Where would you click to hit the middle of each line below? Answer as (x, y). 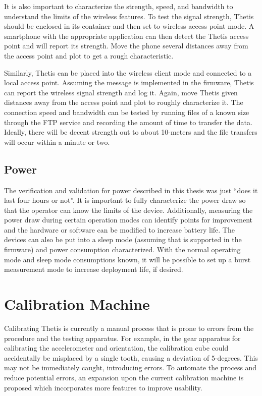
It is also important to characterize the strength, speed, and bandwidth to (119, 6)
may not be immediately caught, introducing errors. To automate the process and (130, 367)
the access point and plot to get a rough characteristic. (89, 55)
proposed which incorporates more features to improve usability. (103, 387)
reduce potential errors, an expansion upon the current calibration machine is (124, 377)
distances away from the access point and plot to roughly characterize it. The (124, 102)
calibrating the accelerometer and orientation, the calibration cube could (116, 348)
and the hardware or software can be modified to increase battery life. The (119, 229)
